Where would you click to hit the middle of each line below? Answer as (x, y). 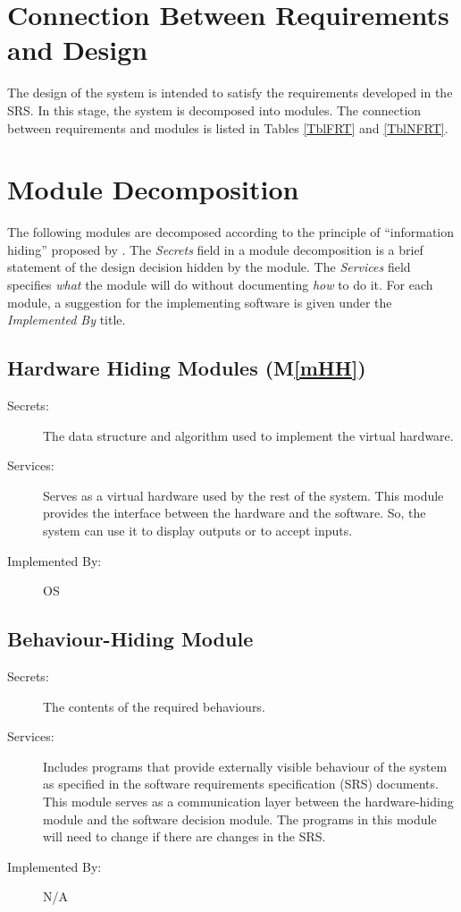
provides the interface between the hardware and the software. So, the (235, 513)
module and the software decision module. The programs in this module (240, 819)
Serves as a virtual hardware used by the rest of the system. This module (243, 495)
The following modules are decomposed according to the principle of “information (231, 232)
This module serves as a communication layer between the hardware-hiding (248, 801)
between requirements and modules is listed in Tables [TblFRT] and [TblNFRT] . (228, 127)
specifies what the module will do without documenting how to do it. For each (220, 284)
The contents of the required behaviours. (154, 706)
